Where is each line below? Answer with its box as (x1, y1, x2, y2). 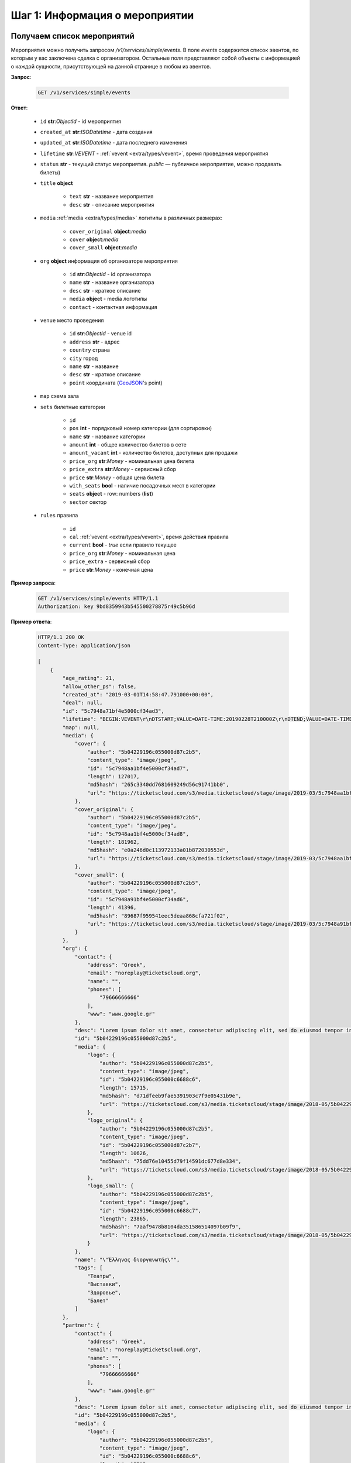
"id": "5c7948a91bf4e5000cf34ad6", (87, 896, 190, 902)
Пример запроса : (11, 579, 56, 586)
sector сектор (69, 498, 107, 506)
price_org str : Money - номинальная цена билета (69, 457, 194, 465)
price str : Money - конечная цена (69, 566, 153, 573)
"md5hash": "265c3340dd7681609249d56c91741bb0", (87, 781, 229, 788)
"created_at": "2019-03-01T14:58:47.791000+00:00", (62, 691, 214, 698)
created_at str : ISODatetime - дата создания (40, 128, 153, 135)
